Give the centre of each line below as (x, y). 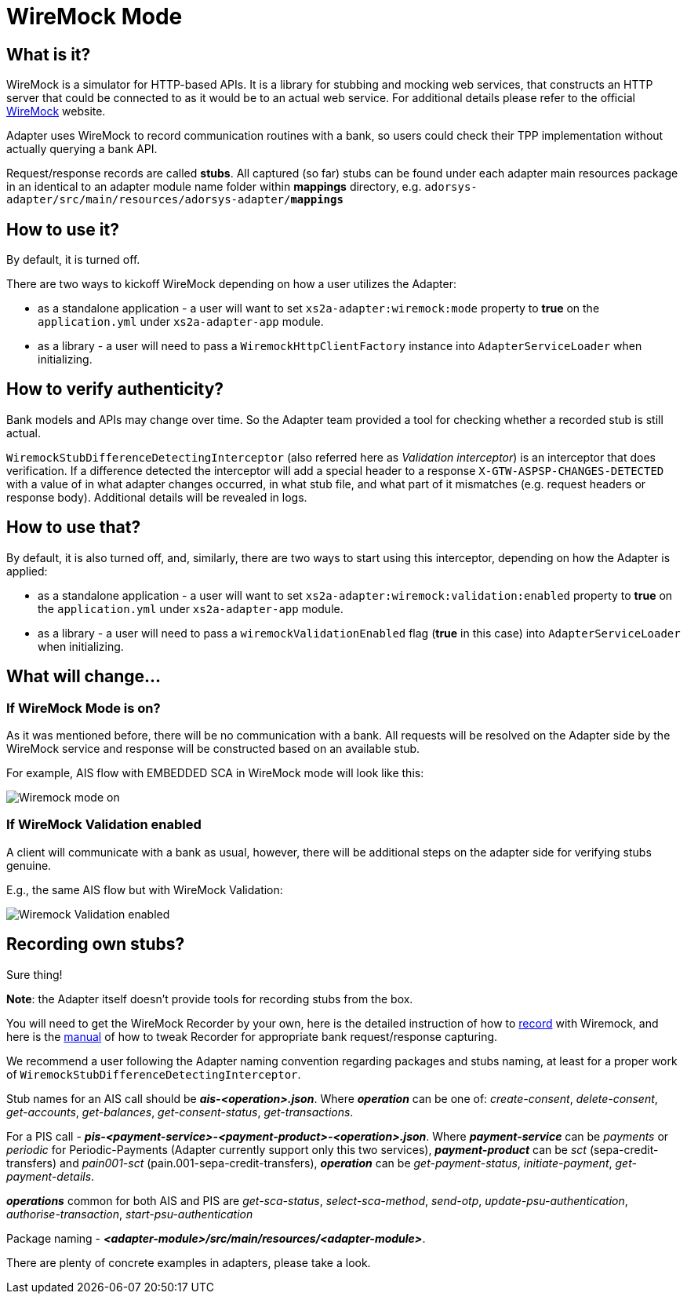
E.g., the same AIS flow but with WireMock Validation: (145, 889)
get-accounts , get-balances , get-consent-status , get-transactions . (180, 1112)
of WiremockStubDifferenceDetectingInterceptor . (154, 1074)
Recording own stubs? (96, 944)
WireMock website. (56, 111)
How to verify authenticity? (115, 389)
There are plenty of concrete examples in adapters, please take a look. (189, 1262)
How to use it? (63, 229)
